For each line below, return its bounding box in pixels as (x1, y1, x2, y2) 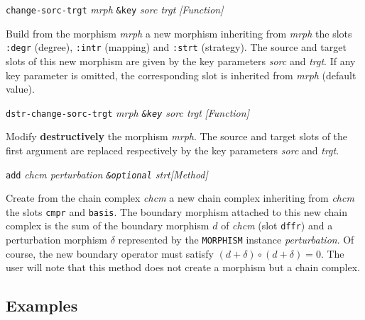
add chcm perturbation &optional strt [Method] (6, 166, 208, 181)
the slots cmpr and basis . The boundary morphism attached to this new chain (6, 204, 347, 219)
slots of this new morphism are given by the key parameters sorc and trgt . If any (6, 53, 356, 68)
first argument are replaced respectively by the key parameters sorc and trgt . (6, 142, 339, 157)
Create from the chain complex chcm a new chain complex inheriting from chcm (6, 190, 354, 205)
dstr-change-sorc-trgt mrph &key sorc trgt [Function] (6, 105, 249, 120)
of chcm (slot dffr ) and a (221, 218, 333, 233)
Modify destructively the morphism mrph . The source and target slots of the (6, 129, 348, 144)
